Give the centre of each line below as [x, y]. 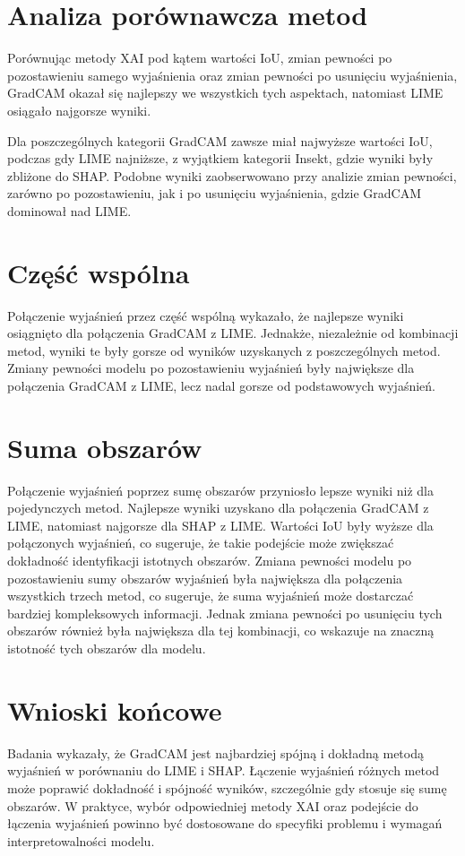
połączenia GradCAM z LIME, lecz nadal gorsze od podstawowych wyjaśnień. [221, 385]
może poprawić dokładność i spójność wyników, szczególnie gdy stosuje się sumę [227, 787]
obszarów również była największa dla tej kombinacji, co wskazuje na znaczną [221, 631]
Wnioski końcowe [115, 709]
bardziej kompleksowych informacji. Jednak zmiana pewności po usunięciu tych [225, 613]
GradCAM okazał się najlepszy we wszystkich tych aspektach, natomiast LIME [225, 93]
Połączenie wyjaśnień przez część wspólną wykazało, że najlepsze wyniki [206, 315]
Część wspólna [99, 272]
